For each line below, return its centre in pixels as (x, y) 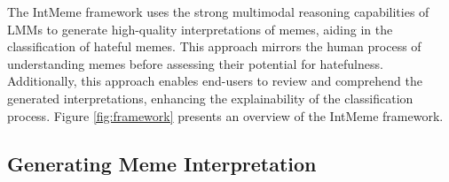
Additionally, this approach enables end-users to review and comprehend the (215, 81)
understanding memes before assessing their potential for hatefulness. (195, 63)
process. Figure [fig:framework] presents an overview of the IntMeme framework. (225, 115)
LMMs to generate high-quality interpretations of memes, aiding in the (200, 29)
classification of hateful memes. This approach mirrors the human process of (214, 46)
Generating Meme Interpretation (162, 163)
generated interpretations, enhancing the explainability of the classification (210, 98)
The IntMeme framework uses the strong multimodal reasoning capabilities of (218, 11)
